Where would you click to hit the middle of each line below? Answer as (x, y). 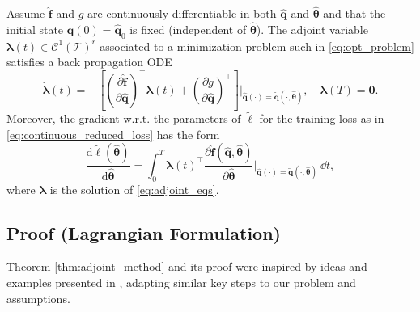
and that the (354, 13)
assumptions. (38, 298)
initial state (35, 30)
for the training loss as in (322, 118)
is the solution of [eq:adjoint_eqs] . (134, 189)
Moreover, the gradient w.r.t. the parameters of (124, 118)
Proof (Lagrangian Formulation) (144, 232)
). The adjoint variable (312, 30)
